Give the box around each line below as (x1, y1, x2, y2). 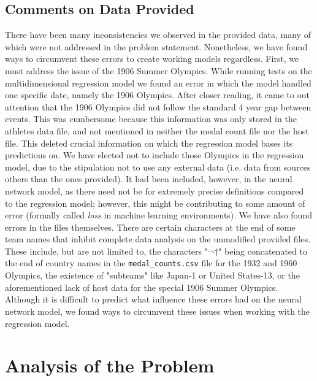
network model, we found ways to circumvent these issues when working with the (5, 304, 310, 317)
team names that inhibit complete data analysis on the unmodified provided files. (5, 233, 311, 245)
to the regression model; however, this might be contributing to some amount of (5, 196, 305, 209)
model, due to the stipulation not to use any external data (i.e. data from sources (5, 160, 311, 173)
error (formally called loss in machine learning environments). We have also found (5, 209, 312, 221)
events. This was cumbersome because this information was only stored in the (5, 112, 297, 125)
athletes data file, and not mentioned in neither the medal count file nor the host (5, 124, 309, 137)
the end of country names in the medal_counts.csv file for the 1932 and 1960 (5, 256, 297, 269)
